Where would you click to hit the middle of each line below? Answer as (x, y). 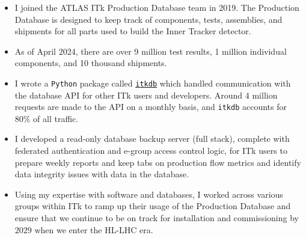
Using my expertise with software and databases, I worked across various (149, 194)
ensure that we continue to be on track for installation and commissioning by (157, 218)
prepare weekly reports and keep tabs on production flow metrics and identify (158, 162)
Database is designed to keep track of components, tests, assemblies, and (148, 19)
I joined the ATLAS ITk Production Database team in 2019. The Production (157, 7)
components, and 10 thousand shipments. (91, 63)
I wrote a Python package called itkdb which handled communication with (153, 83)
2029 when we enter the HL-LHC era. (84, 229)
